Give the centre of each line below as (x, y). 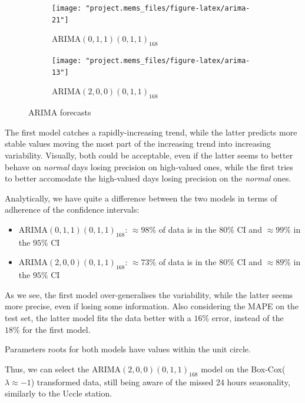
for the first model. (57, 329)
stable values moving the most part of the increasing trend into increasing (138, 143)
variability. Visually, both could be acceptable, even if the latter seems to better (149, 155)
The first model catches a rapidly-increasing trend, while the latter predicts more (151, 132)
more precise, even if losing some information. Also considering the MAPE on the (152, 306)
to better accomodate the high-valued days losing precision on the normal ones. (148, 178)
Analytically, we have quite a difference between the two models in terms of (141, 198)
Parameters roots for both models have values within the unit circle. (128, 349)
